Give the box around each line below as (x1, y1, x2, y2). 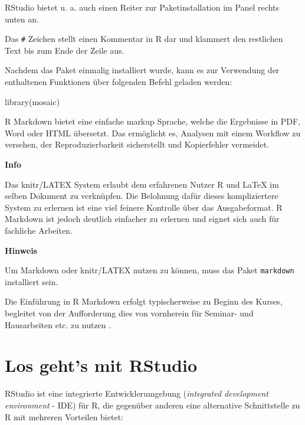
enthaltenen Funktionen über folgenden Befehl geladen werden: (5, 76, 232, 88)
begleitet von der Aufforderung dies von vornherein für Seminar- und (5, 307, 254, 319)
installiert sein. (5, 275, 58, 287)
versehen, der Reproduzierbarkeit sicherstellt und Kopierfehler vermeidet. (5, 138, 270, 151)
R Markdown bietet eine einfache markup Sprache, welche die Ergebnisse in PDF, (5, 115, 301, 127)
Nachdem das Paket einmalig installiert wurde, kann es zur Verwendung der (5, 64, 280, 76)
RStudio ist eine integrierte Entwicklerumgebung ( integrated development (5, 387, 268, 400)
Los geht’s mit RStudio (5, 353, 198, 377)
